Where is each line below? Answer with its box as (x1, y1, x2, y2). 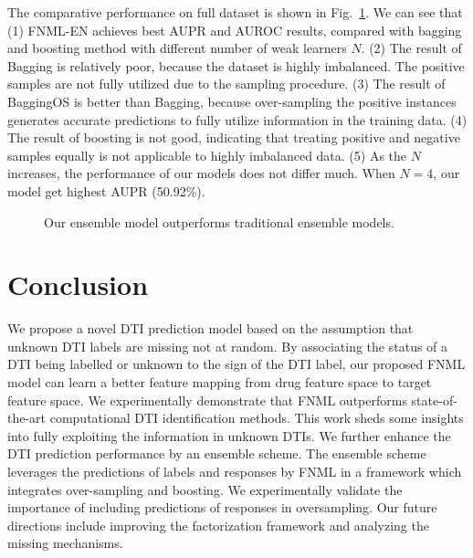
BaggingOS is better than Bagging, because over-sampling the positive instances (7, 91, 457, 111)
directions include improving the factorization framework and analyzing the (7, 515, 429, 534)
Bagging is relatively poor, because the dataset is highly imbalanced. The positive (7, 56, 465, 75)
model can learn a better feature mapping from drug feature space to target (7, 373, 432, 392)
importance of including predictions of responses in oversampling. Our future (7, 498, 437, 517)
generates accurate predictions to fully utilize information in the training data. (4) (7, 110, 468, 129)
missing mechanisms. (7, 533, 123, 553)
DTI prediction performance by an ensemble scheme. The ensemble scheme (7, 444, 426, 463)
